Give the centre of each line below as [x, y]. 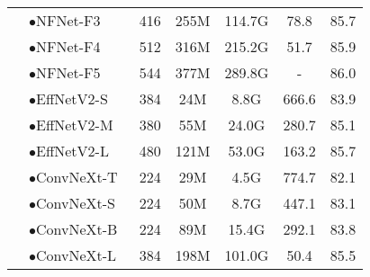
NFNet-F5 [68, 72]
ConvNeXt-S [76, 203]
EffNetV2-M [75, 125]
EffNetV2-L [72, 151]
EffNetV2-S [72, 98]
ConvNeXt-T [77, 177]
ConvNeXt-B [77, 229]
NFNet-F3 [68, 20]
